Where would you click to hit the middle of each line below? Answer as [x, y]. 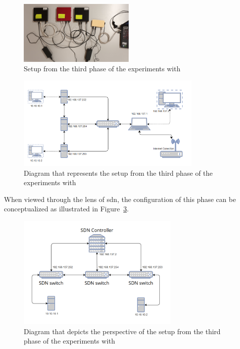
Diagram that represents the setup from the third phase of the [118, 173]
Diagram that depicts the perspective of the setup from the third [122, 331]
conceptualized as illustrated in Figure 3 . [67, 209]
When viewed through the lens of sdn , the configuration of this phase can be [120, 199]
